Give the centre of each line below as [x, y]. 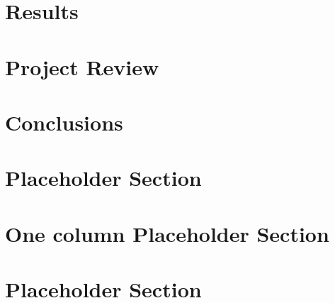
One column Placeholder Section [167, 233]
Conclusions [64, 122]
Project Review [82, 66]
